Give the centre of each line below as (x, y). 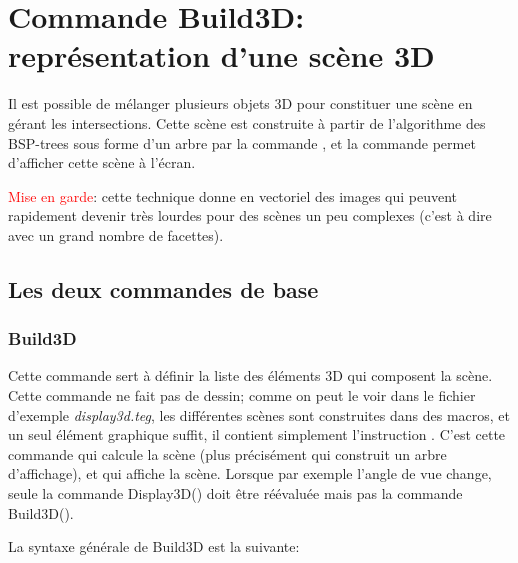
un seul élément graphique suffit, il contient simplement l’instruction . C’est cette (257, 434)
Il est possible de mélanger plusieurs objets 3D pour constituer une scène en (240, 103)
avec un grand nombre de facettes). (116, 234)
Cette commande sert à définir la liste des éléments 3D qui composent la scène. (250, 375)
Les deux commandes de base (163, 288)
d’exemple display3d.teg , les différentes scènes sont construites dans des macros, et (259, 414)
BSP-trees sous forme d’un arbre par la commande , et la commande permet (242, 142)
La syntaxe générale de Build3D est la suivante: (154, 546)
